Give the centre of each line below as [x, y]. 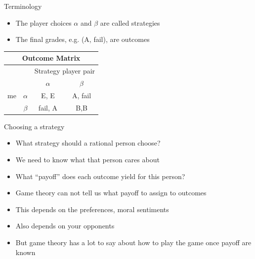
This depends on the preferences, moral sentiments [92, 209]
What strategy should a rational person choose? [88, 143]
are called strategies [130, 22]
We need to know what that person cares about [87, 159]
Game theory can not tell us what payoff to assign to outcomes [111, 193]
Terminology [23, 6]
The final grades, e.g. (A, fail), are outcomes [83, 39]
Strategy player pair [65, 71]
